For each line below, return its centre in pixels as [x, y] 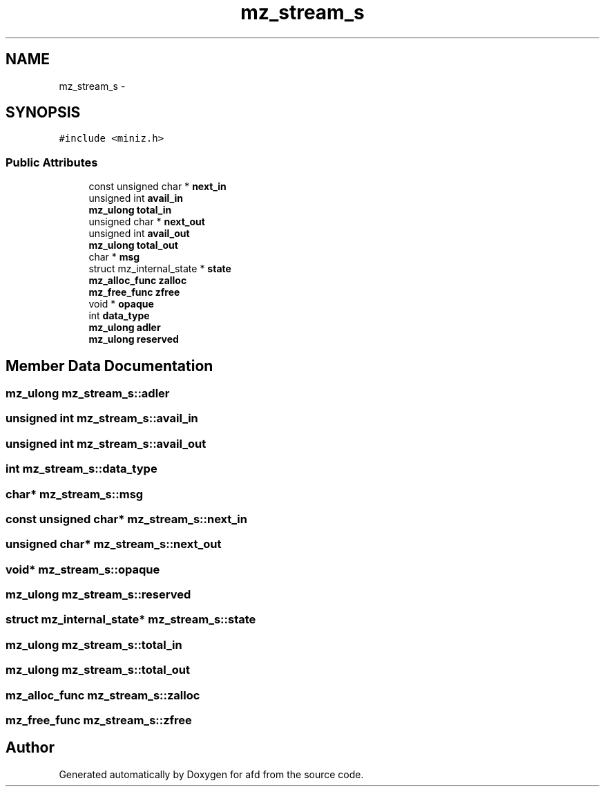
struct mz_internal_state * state [160, 269]
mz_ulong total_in [130, 210]
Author [30, 748]
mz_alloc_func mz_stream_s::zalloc [103, 695]
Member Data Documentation [109, 366]
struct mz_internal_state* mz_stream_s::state [131, 620]
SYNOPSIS [43, 113]
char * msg [114, 257]
